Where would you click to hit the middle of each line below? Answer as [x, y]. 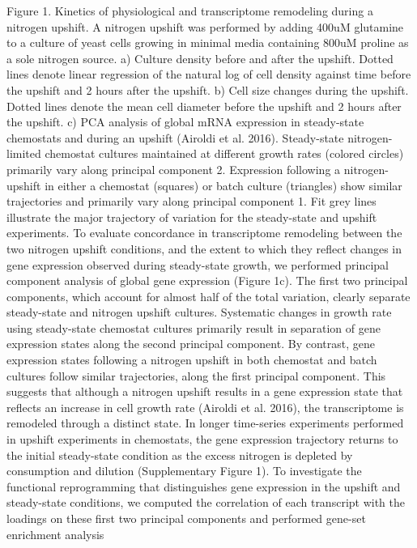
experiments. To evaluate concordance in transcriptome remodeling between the [204, 233]
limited [24, 153]
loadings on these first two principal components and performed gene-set [186, 518]
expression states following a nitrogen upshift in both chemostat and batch [192, 360]
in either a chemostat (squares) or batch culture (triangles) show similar [223, 185]
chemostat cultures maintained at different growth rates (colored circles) [224, 153]
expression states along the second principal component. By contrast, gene [191, 344]
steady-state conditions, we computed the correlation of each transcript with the [206, 502]
